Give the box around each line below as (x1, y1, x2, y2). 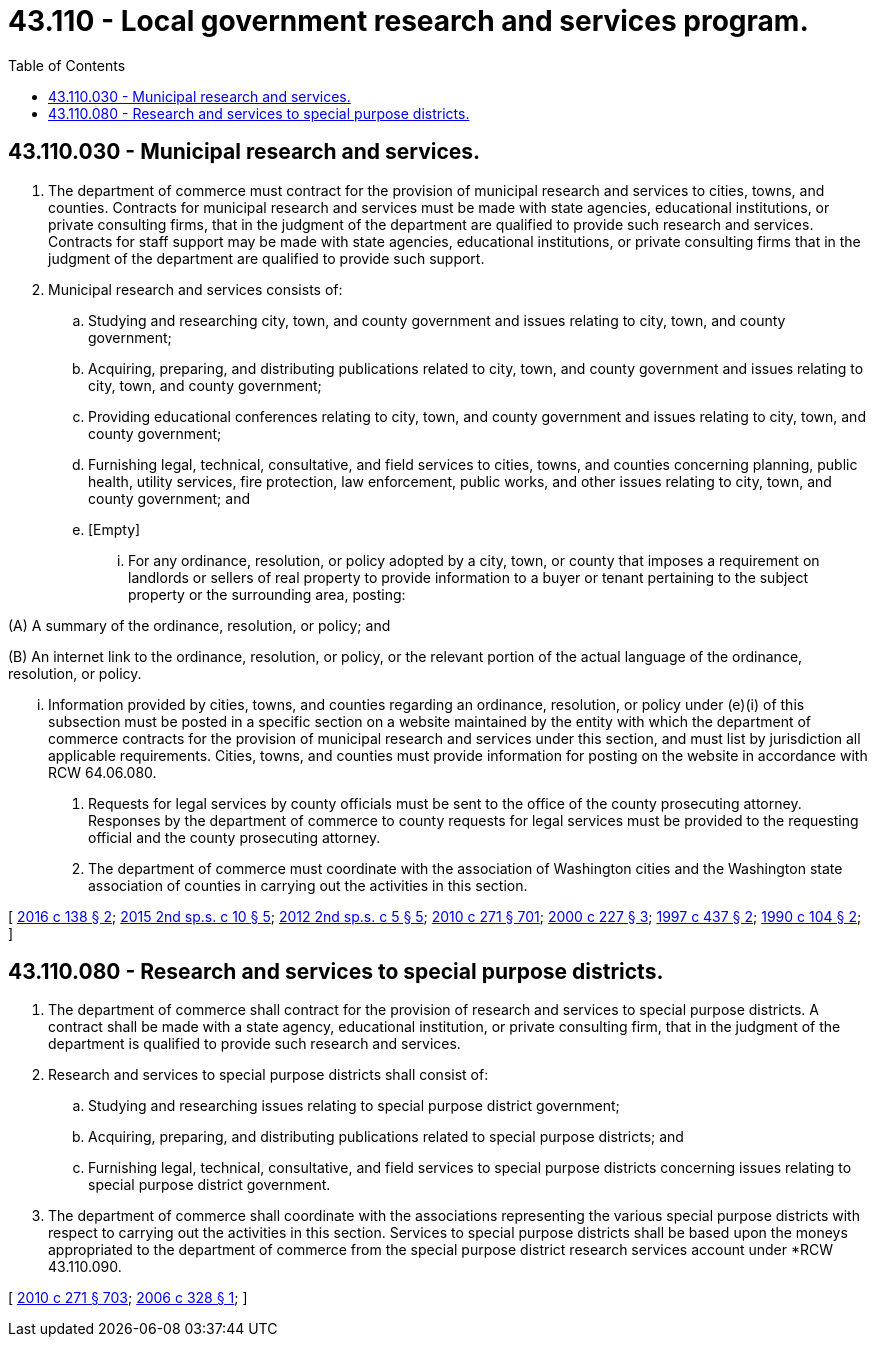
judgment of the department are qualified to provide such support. (48, 249, 485, 267)
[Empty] (88, 520, 141, 538)
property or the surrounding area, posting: (128, 585, 406, 603)
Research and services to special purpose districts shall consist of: (48, 1066, 489, 1084)
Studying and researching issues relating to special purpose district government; (88, 1097, 620, 1115)
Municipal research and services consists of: (48, 280, 343, 298)
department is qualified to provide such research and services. (48, 1035, 461, 1053)
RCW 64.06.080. (48, 763, 157, 781)
